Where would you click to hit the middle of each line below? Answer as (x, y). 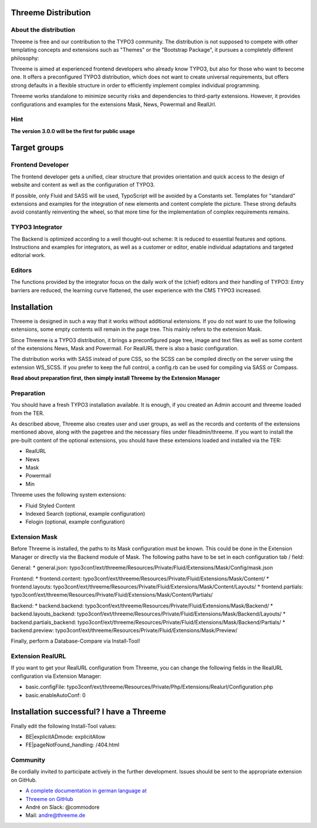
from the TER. (28, 413)
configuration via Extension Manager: (56, 676)
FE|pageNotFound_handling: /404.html (72, 745)
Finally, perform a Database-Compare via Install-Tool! (75, 641)
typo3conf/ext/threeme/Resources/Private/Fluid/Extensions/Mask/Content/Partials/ (112, 595)
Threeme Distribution (51, 13)
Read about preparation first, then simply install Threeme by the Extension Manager (115, 378)
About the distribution (43, 30)
